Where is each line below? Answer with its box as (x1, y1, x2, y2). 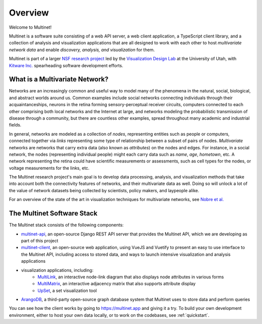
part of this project (21, 237, 58, 243)
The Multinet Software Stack (9, 209, 98, 217)
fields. (9, 122, 22, 128)
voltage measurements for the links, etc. (9, 165, 90, 171)
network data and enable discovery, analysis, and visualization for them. (9, 47, 155, 53)
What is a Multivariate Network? (9, 75, 109, 84)
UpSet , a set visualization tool (37, 288, 97, 293)
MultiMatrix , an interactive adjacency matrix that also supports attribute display (37, 281, 196, 287)
